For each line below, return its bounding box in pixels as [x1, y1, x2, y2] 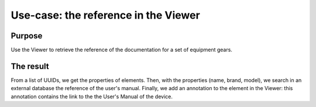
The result [11, 61, 49, 71]
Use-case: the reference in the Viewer [11, 9, 200, 22]
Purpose [11, 31, 43, 41]
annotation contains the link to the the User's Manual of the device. [11, 93, 173, 100]
